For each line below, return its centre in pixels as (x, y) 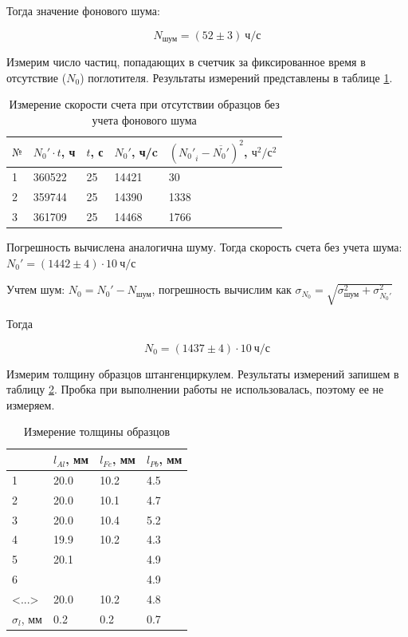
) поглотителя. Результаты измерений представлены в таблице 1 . (236, 77)
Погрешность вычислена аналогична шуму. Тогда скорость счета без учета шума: (204, 246)
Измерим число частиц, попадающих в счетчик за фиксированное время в (186, 62)
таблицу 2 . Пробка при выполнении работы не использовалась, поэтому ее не (195, 389)
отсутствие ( (37, 77)
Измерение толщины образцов (97, 431)
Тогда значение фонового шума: (83, 10)
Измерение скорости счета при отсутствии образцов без (144, 104)
